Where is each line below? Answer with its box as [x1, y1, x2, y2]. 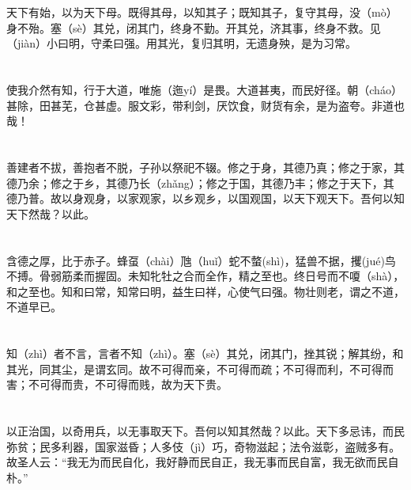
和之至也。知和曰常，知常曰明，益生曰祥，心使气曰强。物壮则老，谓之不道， [6, 283, 405, 299]
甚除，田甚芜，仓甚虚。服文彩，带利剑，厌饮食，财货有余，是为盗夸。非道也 [6, 97, 405, 113]
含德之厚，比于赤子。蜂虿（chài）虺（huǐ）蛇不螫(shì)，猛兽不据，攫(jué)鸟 [6, 252, 396, 268]
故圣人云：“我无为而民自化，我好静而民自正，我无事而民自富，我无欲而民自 [6, 454, 399, 470]
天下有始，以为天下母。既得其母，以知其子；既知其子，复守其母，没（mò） [6, 4, 398, 20]
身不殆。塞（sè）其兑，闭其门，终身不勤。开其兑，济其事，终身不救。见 [6, 19, 381, 36]
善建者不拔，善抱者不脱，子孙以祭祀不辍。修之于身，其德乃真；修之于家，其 [6, 158, 405, 175]
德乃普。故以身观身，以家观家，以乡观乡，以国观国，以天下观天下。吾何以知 [6, 190, 405, 207]
